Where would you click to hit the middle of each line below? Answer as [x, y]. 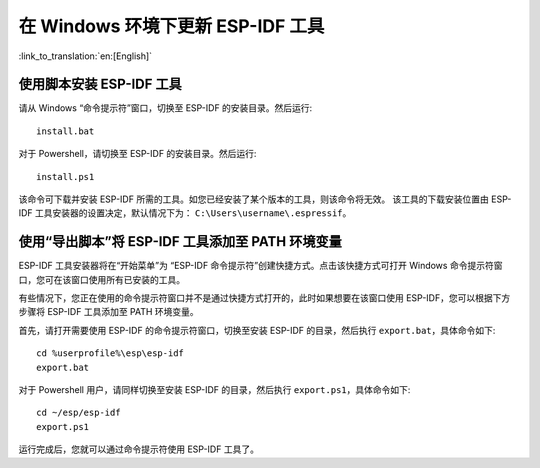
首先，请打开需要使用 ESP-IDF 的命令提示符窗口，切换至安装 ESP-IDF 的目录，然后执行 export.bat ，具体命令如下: [257, 330]
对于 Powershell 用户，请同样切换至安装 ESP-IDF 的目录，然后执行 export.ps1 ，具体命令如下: [214, 390]
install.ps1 [65, 176]
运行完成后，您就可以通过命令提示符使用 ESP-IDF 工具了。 [139, 449]
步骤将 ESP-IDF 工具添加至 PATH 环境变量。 [108, 312]
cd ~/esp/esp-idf [78, 413]
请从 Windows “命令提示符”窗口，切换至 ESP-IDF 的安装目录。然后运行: [165, 108]
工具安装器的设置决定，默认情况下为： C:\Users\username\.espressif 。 [193, 213]
